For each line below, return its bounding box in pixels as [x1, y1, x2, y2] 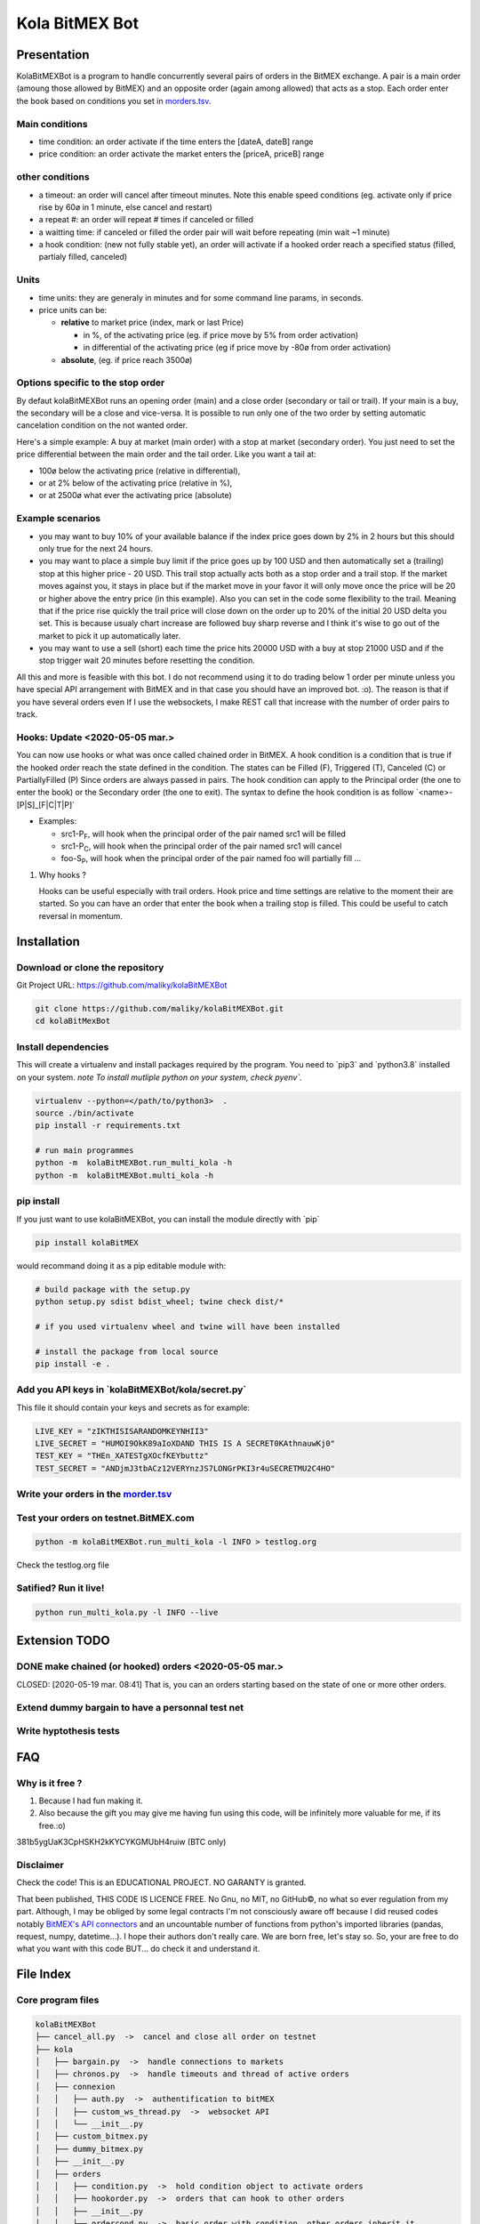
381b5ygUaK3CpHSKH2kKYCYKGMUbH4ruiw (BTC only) [16, 1837, 227, 1848]
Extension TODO [16, 1633, 110, 1648]
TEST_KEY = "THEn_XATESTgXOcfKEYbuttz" [35, 1451, 209, 1461]
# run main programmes [35, 1146, 134, 1156]
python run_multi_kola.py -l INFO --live [35, 1608, 219, 1618]
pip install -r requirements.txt [35, 1121, 181, 1131]
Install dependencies [16, 1041, 109, 1053]
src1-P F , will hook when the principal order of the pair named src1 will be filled [60, 828, 347, 841]
